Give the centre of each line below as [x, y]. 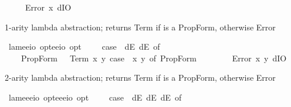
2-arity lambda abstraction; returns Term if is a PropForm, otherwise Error [140, 77]
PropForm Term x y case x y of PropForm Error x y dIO [154, 58]
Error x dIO [48, 7]
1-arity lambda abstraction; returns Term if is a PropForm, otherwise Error [140, 27]
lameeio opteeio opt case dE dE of [84, 46]
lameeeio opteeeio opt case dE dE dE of [95, 97]
